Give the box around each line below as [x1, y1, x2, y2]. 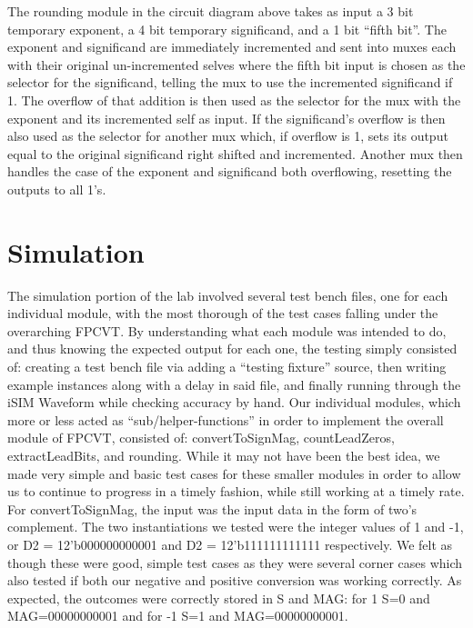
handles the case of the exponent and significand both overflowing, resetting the [7, 162, 452, 181]
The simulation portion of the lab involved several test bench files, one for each [7, 285, 448, 304]
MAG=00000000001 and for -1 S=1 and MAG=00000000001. [7, 606, 348, 625]
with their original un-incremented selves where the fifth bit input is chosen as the [7, 55, 466, 74]
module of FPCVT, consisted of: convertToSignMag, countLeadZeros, [7, 428, 395, 447]
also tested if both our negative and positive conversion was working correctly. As [7, 571, 462, 590]
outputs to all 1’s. [7, 179, 106, 198]
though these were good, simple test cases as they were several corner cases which [7, 553, 463, 572]
